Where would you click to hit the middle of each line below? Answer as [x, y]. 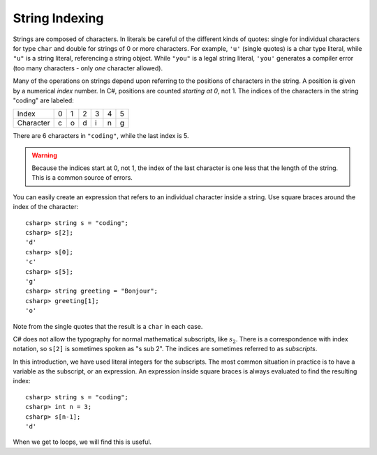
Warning [44, 155]
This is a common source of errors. [82, 178]
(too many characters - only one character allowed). [88, 68]
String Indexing [58, 18]
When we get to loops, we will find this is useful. [82, 442]
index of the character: [46, 207]
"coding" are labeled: [44, 100]
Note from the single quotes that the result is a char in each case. [108, 326]
